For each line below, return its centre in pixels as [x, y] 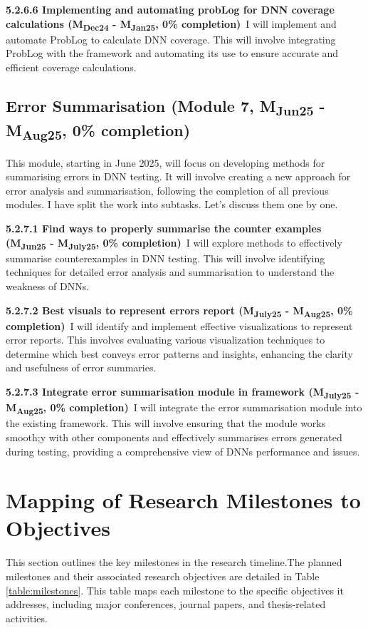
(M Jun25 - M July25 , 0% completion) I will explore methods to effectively [174, 243]
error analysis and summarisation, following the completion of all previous [167, 190]
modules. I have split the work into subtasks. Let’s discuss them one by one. [172, 204]
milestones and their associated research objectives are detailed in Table [163, 576]
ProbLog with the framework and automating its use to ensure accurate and [172, 53]
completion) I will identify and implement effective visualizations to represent [179, 325]
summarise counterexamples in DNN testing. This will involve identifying [165, 258]
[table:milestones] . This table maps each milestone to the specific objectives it [175, 590]
